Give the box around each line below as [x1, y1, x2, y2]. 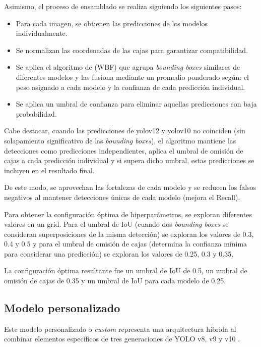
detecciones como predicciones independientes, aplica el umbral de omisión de [4, 145, 243, 156]
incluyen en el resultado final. [4, 165, 95, 175]
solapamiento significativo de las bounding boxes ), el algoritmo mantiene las [4, 135, 236, 145]
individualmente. [16, 28, 68, 38]
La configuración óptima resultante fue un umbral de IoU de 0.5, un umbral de [4, 265, 247, 276]
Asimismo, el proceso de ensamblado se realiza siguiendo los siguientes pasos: [4, 1, 242, 11]
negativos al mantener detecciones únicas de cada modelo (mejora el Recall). [4, 191, 240, 202]
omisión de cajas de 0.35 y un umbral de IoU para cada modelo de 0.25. [4, 275, 226, 286]
